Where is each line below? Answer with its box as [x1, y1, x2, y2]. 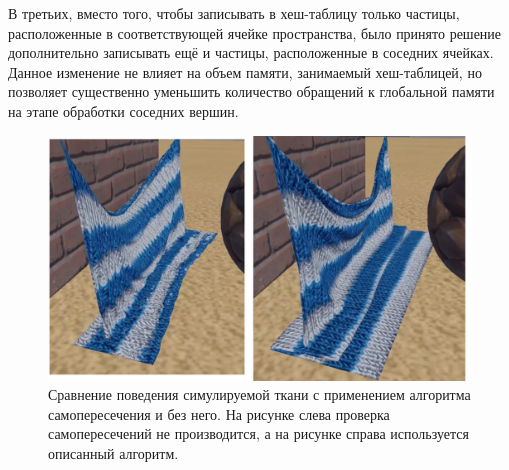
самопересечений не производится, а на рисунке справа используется [48, 423, 469, 444]
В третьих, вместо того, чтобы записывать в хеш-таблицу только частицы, [8, 3, 460, 23]
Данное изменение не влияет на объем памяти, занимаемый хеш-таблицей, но [8, 61, 482, 82]
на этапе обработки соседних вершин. [8, 100, 239, 121]
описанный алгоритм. [48, 443, 179, 464]
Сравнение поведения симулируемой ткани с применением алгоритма [48, 384, 471, 405]
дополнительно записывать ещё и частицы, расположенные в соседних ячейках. [8, 42, 494, 63]
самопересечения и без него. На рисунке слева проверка [48, 403, 390, 424]
